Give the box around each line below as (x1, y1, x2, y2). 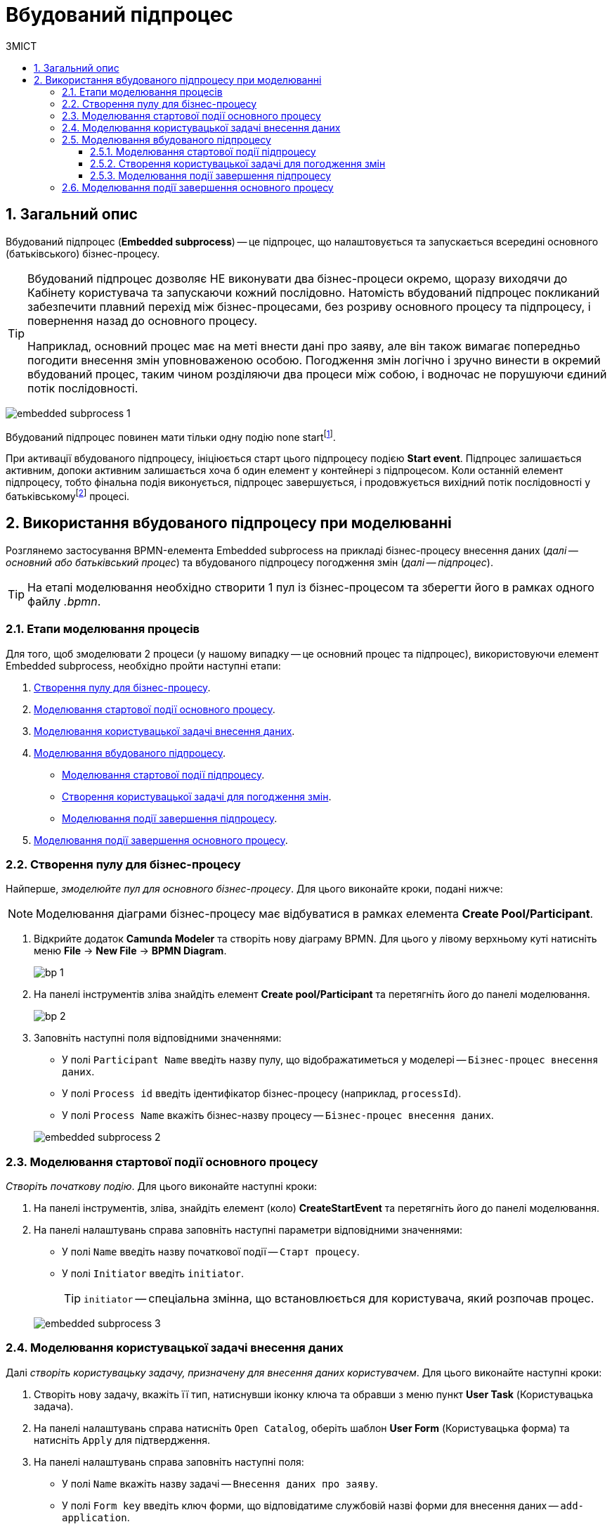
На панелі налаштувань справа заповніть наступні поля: (34, 1455, 304, 1468)
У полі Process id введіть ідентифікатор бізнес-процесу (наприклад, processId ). (62, 1087, 462, 1100)
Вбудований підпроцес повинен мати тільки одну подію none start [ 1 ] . (6, 428, 336, 443)
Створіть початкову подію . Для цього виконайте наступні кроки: (6, 1180, 318, 1192)
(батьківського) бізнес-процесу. (6, 247, 160, 260)
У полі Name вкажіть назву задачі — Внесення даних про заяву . (62, 1477, 378, 1490)
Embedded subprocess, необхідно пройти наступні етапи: (6, 659, 281, 672)
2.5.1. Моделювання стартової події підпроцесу (90, 145, 316, 158)
